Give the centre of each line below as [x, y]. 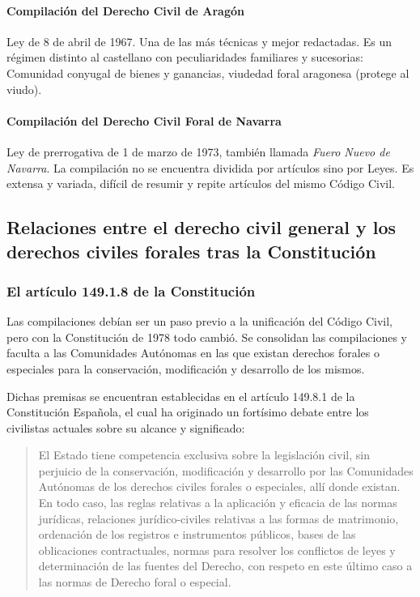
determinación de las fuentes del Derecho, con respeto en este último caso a [225, 566]
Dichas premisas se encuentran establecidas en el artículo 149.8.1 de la [181, 396]
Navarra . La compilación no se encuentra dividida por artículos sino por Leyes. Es [210, 167]
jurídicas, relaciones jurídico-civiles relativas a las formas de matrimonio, [218, 518]
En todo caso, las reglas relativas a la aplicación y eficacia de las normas [218, 503]
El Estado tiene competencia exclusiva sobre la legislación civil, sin [204, 455]
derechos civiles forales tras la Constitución [191, 251]
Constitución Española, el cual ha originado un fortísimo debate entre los [188, 412]
